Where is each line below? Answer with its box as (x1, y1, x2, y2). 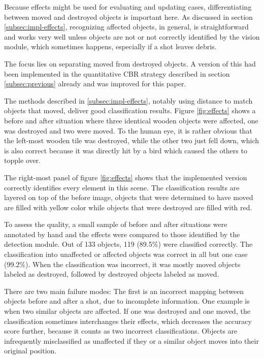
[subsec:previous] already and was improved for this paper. (4, 78, 186, 89)
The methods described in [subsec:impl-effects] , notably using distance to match (4, 95, 253, 106)
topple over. (4, 155, 41, 166)
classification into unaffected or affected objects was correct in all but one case (4, 249, 248, 259)
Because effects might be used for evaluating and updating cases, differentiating (4, 2, 252, 12)
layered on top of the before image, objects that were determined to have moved (4, 192, 253, 203)
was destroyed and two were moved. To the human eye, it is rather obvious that (4, 125, 252, 136)
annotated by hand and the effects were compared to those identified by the (4, 229, 240, 239)
